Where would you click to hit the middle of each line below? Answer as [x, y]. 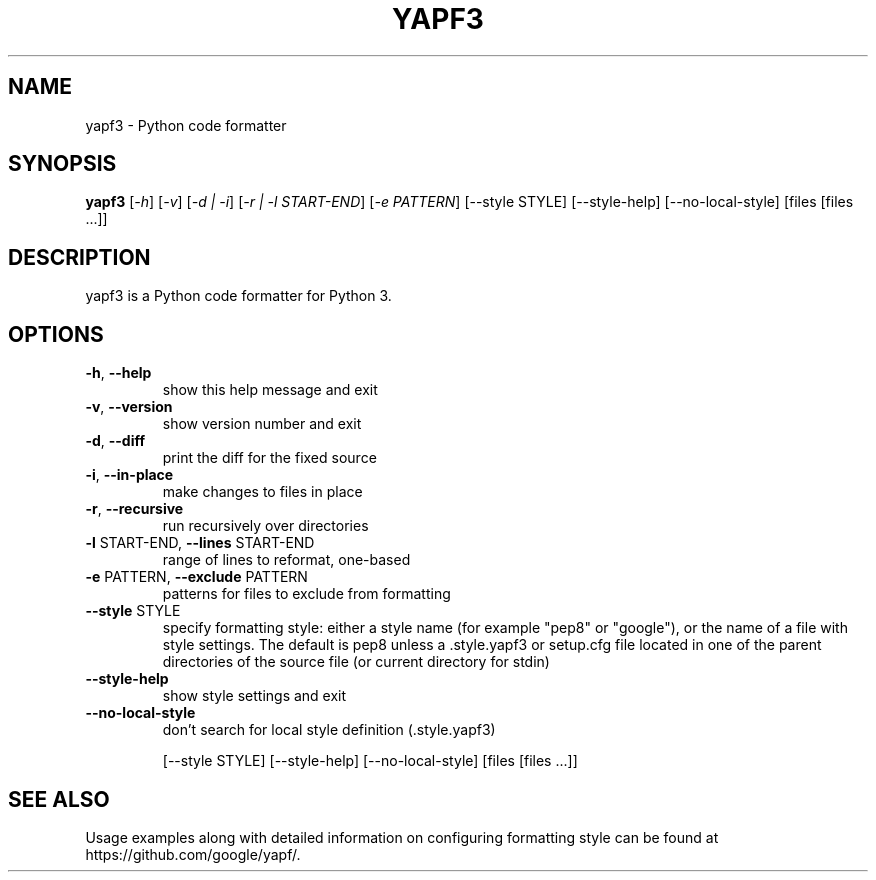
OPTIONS [56, 334]
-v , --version [129, 407]
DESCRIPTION [79, 257]
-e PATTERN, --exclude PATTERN [196, 577]
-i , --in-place [129, 475]
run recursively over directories [265, 526]
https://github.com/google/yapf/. [193, 854]
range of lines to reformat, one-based [286, 560]
